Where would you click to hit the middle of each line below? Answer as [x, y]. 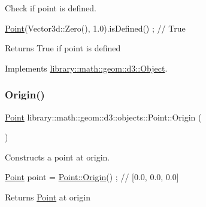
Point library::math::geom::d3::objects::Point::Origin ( [103, 117]
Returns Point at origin [48, 197]
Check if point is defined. [51, 8]
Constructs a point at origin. [57, 157]
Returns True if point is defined [63, 48]
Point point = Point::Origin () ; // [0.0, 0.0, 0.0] [92, 177]
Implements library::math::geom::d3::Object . [86, 68]
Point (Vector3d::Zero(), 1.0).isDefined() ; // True [95, 28]
